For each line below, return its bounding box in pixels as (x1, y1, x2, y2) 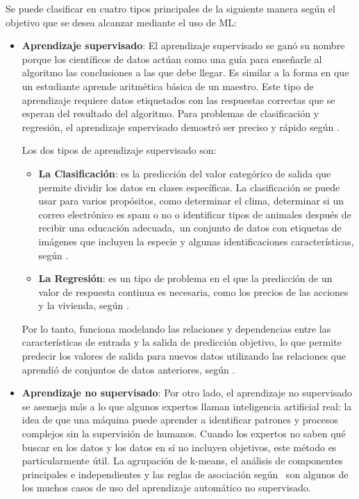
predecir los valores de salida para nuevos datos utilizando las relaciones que (22, 349, 347, 363)
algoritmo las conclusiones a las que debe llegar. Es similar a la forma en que (22, 65, 349, 80)
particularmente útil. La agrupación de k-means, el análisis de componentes (22, 453, 343, 468)
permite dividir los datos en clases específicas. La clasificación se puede (38, 180, 340, 194)
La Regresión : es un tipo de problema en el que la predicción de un (38, 271, 333, 286)
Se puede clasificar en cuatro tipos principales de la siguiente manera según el (6, 1, 335, 15)
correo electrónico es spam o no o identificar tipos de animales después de (38, 207, 351, 221)
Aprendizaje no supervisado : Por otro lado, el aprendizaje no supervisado (22, 385, 352, 400)
